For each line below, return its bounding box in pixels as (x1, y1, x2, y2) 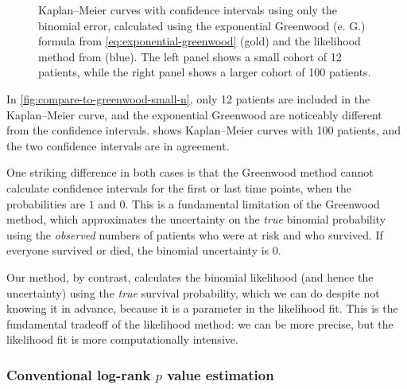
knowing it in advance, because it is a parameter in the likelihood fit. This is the (6, 300, 398, 317)
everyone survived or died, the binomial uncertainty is (6, 242, 269, 259)
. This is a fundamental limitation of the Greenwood (125, 195, 380, 212)
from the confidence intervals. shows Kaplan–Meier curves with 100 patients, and (6, 122, 401, 138)
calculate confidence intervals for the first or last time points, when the (6, 179, 352, 196)
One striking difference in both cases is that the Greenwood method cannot (6, 164, 374, 181)
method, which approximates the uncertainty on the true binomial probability (6, 211, 386, 228)
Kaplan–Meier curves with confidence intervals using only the (38, 2, 338, 18)
